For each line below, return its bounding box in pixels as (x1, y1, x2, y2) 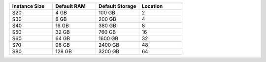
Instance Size (12, 3, 45, 9)
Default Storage (99, 3, 136, 9)
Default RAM (55, 3, 86, 9)
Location (141, 3, 163, 9)
